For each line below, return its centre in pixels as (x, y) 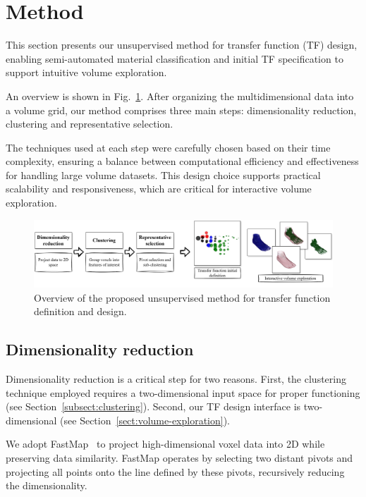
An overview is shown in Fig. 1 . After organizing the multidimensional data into (180, 96)
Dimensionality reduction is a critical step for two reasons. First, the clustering (176, 379)
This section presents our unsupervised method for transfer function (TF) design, (182, 45)
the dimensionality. (47, 485)
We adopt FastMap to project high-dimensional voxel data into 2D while (165, 444)
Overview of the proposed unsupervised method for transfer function (182, 297)
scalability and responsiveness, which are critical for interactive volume (159, 189)
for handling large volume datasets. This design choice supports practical (163, 174)
